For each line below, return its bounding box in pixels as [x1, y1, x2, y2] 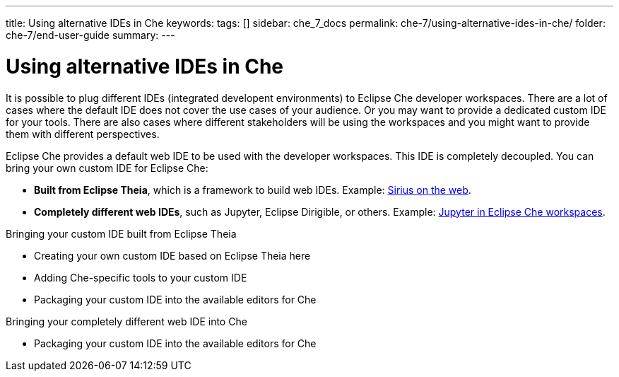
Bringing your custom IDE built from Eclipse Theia [6, 227, 237, 240]
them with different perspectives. [6, 127, 160, 140]
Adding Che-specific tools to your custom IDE [34, 271, 247, 284]
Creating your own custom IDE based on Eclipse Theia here [34, 249, 311, 262]
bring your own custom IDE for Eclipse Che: [6, 161, 208, 174]
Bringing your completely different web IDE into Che [6, 315, 247, 327]
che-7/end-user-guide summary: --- [6, 29, 175, 41]
